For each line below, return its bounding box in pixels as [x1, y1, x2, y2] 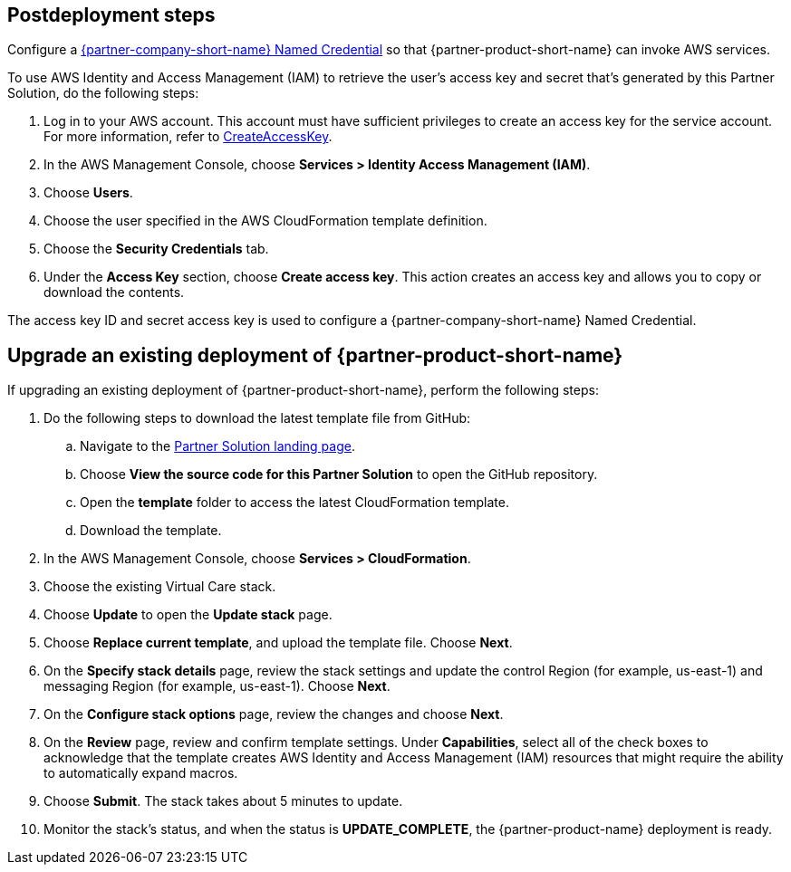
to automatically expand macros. [43, 765, 238, 781]
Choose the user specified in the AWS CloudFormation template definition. [43, 213, 487, 229]
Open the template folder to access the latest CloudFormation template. [80, 494, 509, 511]
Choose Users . [43, 185, 133, 201]
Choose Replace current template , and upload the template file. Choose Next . [43, 635, 513, 651]
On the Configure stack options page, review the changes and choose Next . [43, 706, 504, 723]
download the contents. [43, 284, 185, 301]
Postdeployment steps [7, 4, 216, 26]
